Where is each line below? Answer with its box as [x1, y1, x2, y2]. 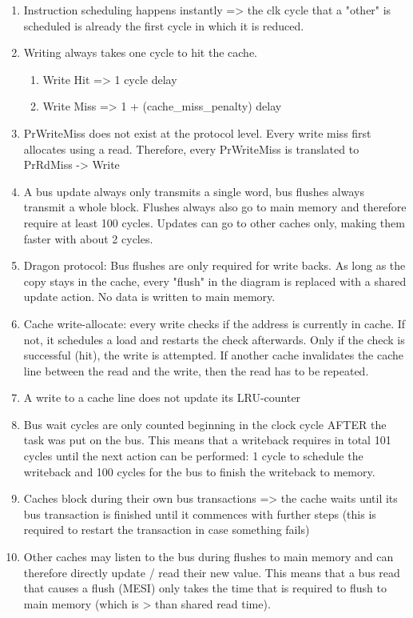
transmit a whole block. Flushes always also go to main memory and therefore [23, 199, 407, 215]
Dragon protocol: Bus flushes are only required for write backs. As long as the [23, 257, 406, 274]
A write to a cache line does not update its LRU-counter [23, 389, 301, 406]
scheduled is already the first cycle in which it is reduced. [23, 17, 304, 34]
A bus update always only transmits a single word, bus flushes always [23, 183, 364, 199]
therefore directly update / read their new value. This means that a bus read [23, 564, 400, 580]
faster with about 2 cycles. [23, 230, 153, 247]
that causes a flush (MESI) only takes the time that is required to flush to [23, 580, 387, 596]
